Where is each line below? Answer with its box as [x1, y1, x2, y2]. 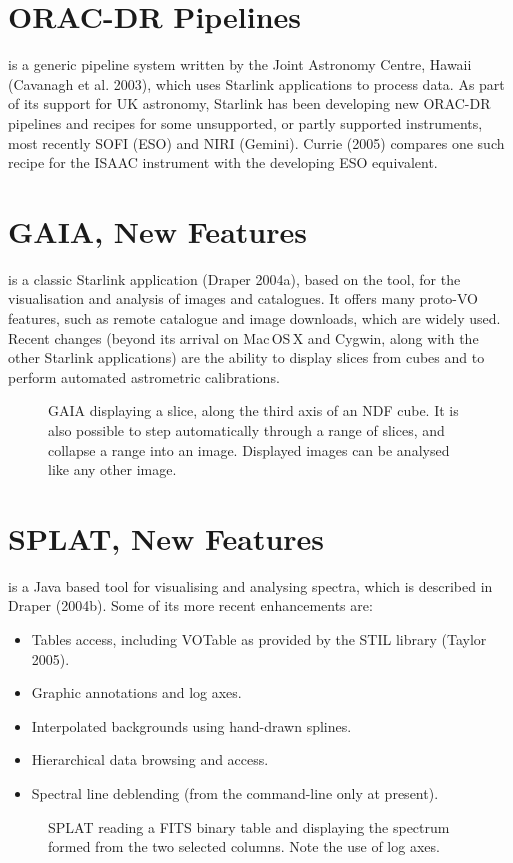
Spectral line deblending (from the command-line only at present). [31, 783, 439, 804]
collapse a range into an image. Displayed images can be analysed [48, 439, 450, 460]
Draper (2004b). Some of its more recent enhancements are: [8, 595, 373, 616]
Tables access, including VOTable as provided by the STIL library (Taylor [31, 629, 487, 650]
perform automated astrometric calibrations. [8, 366, 280, 387]
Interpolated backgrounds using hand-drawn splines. [31, 715, 352, 736]
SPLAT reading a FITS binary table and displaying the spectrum [48, 816, 450, 837]
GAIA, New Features [8, 210, 307, 251]
